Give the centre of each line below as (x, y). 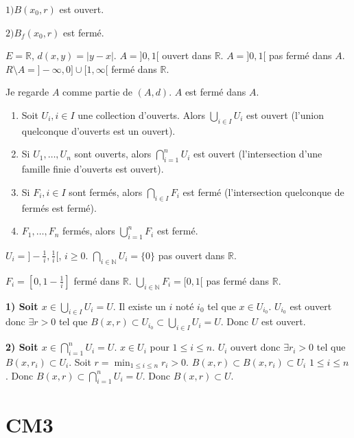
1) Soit (22, 306)
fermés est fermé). (59, 207)
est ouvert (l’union (285, 114)
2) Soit (22, 347)
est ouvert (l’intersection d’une (258, 154)
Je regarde (27, 92)
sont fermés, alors (106, 191)
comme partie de (98, 92)
